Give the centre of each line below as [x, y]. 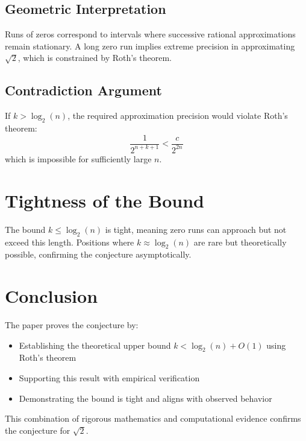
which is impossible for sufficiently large [78, 158]
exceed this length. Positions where [70, 242]
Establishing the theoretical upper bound [95, 345]
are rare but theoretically [240, 242]
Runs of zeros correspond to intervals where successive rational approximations [150, 34]
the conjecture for [38, 430]
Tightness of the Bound [105, 200]
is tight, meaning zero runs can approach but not [196, 229]
